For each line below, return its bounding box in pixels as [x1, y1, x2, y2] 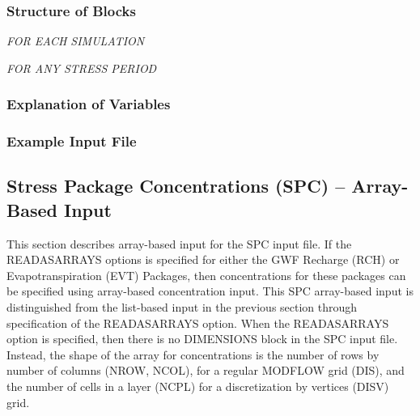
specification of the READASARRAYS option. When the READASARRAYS [6, 314, 389, 331]
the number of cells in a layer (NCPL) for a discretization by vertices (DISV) [6, 378, 389, 395]
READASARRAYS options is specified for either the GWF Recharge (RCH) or [6, 251, 400, 268]
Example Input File [6, 131, 137, 151]
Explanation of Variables [6, 94, 171, 114]
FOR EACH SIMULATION [6, 32, 145, 49]
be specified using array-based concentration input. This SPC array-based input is [6, 282, 414, 299]
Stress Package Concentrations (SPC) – [6, 173, 346, 198]
